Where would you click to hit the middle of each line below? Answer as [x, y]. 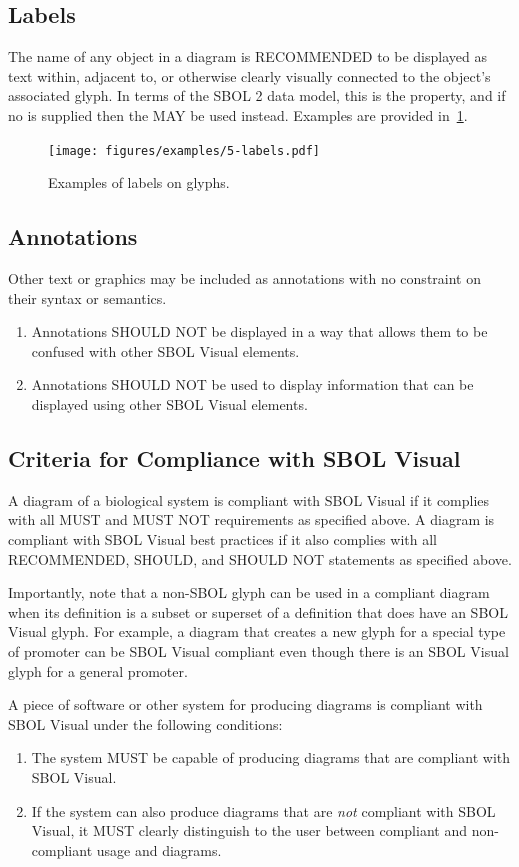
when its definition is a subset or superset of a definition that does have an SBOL [258, 611]
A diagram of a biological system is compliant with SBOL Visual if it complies [249, 499]
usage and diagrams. [159, 849]
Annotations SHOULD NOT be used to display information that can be [252, 384]
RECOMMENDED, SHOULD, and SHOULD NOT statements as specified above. [260, 558]
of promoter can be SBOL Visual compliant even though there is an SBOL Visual [258, 650]
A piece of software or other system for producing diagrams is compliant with [245, 704]
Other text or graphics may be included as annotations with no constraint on [244, 278]
